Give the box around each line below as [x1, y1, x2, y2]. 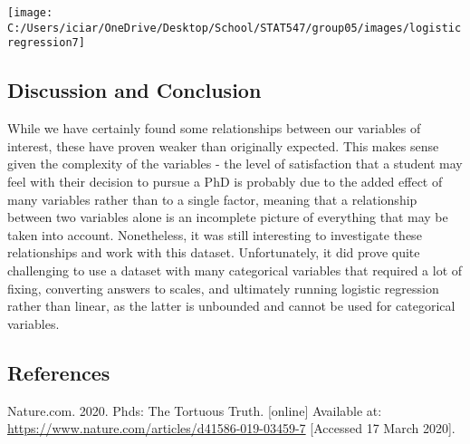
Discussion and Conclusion [7, 76, 262, 104]
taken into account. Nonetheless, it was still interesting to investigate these [7, 225, 422, 244]
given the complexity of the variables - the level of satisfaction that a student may [7, 154, 463, 173]
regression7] [7, 36, 85, 50]
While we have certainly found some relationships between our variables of [7, 119, 421, 138]
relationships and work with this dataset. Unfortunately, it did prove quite [7, 243, 420, 262]
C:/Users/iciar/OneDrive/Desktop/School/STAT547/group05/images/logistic [7, 21, 462, 34]
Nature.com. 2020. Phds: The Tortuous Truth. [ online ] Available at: [7, 401, 382, 420]
